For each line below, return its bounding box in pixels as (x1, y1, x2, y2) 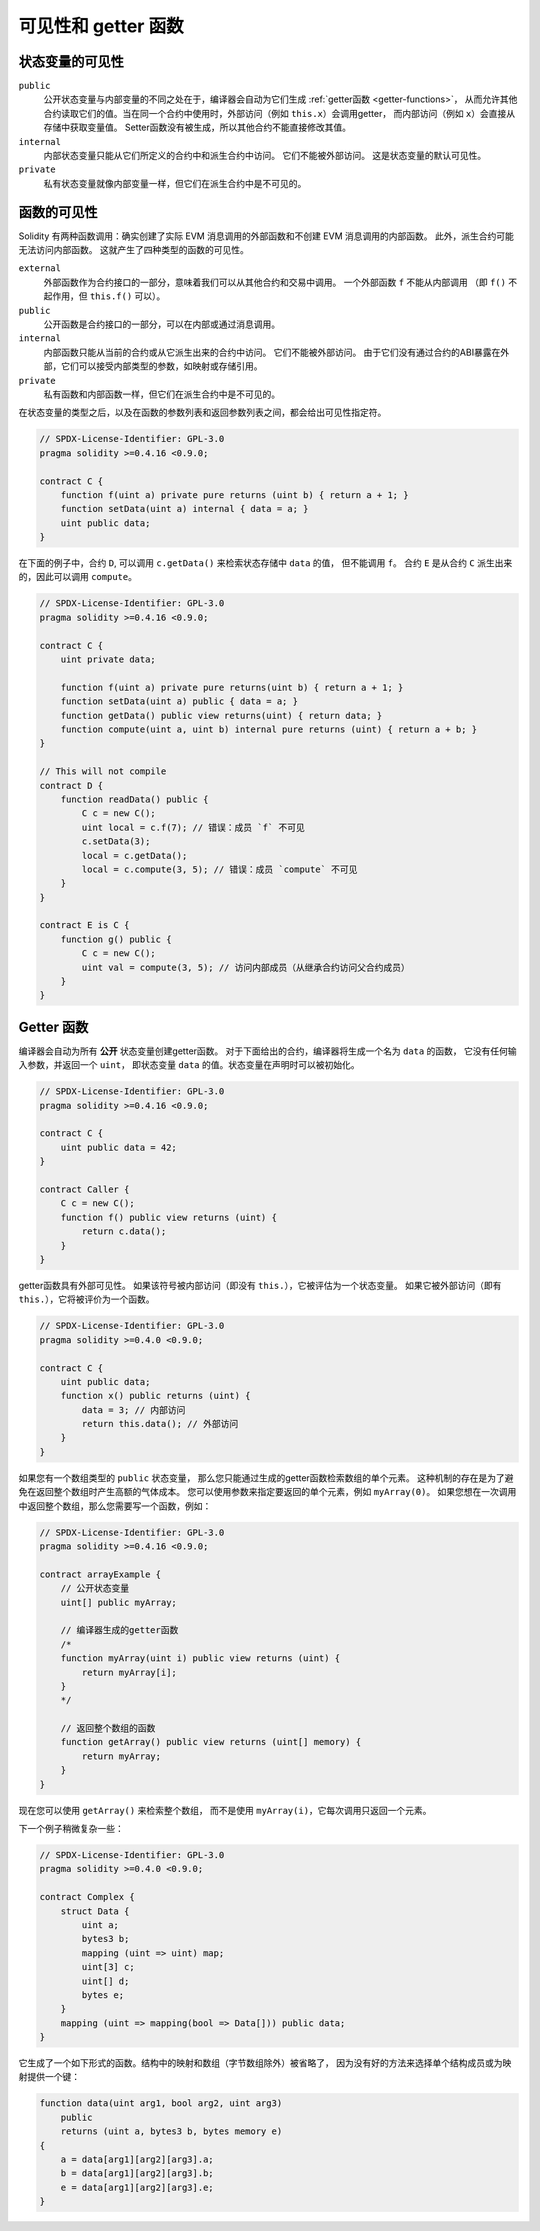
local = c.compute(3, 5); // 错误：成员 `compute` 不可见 (81, 863, 358, 875)
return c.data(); (81, 1226, 167, 1237)
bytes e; (81, 1989, 125, 2000)
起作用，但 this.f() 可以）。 (43, 290, 166, 302)
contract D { (39, 780, 104, 791)
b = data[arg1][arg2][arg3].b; (60, 2168, 214, 2179)
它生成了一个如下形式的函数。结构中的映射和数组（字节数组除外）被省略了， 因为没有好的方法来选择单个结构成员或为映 (18, 2057, 512, 2069)
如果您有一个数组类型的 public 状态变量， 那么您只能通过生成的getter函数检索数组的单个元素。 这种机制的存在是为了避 (18, 1471, 514, 1484)
